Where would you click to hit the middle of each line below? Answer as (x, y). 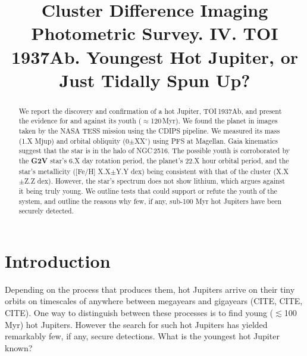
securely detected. (46, 211)
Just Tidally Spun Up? (155, 80)
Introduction (58, 260)
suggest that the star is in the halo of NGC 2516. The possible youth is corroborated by (154, 151)
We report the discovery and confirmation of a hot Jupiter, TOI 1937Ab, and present (150, 111)
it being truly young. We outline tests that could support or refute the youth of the (148, 191)
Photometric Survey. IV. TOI (155, 33)
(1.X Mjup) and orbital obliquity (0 (74, 140)
